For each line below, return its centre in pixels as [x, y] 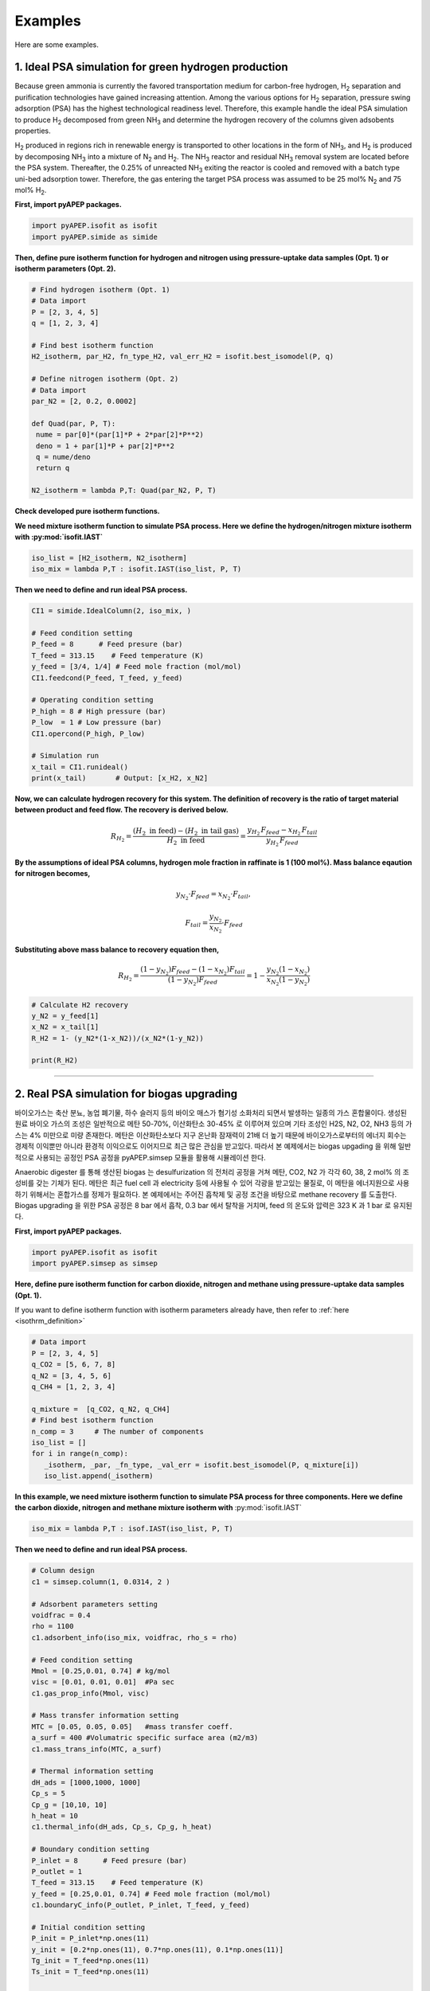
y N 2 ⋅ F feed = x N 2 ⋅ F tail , [213, 896]
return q [53, 468]
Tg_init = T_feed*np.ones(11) [90, 1961]
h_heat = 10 [55, 1816]
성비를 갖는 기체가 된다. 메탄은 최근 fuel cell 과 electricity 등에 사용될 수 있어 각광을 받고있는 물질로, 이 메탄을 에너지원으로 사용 [212, 1183]
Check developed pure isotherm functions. [88, 511]
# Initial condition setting [88, 1927]
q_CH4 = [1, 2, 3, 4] [74, 1387]
